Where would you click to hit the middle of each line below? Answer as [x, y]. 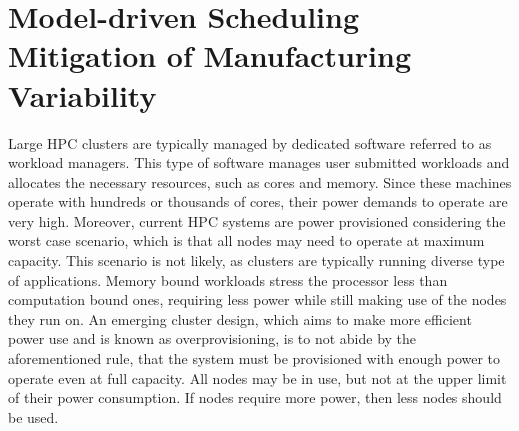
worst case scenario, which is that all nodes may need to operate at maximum [246, 240]
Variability [82, 94]
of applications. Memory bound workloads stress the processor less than [228, 279]
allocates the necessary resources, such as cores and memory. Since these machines [260, 181]
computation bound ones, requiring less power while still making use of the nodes [257, 299]
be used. [33, 416]
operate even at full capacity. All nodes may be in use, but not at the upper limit [257, 377]
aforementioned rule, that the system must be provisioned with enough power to [254, 358]
